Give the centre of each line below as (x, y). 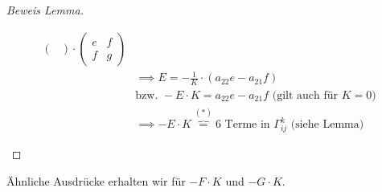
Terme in (247, 125)
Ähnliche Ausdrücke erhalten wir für (96, 180)
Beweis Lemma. (45, 10)
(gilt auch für (305, 96)
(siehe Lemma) (327, 125)
